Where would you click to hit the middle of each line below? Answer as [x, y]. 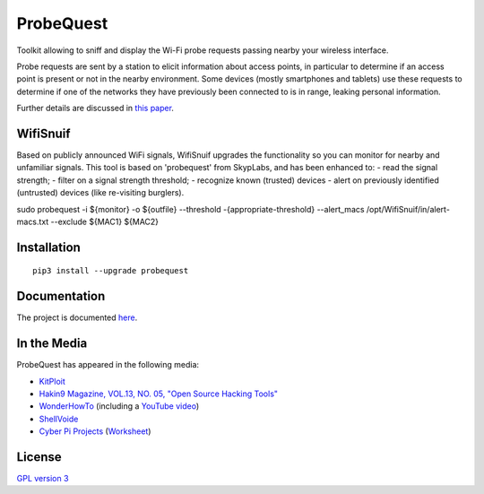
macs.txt [33, 221]
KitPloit [52, 381]
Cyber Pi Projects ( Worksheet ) [95, 431]
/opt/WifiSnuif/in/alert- [408, 209]
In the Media [52, 344]
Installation [48, 247]
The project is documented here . [77, 317]
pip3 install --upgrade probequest [111, 271]
